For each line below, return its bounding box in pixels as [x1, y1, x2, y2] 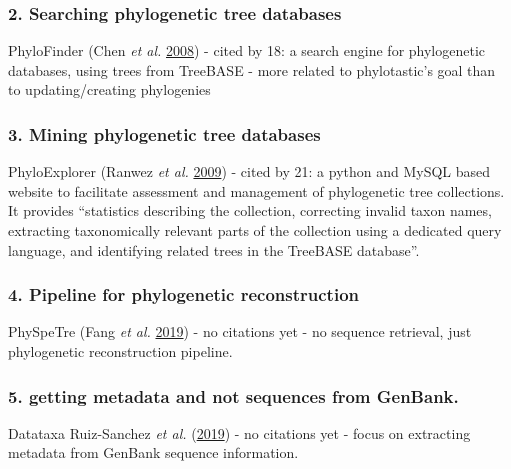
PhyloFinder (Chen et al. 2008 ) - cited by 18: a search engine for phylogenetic [8, 40, 486, 61]
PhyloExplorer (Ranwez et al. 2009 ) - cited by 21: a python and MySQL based [8, 161, 491, 182]
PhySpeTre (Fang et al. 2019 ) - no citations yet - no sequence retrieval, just [8, 321, 472, 342]
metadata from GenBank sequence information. [8, 442, 299, 463]
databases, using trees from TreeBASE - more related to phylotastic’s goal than [8, 59, 496, 80]
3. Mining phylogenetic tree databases [8, 121, 321, 146]
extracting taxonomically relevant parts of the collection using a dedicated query [8, 220, 502, 240]
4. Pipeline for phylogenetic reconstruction [8, 282, 360, 307]
